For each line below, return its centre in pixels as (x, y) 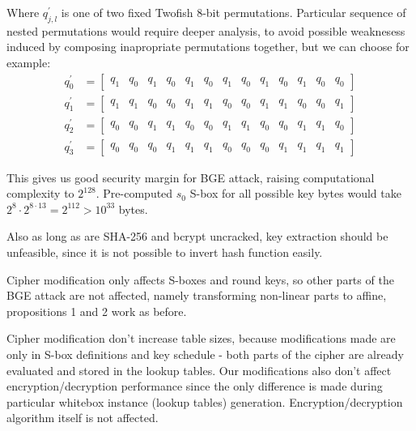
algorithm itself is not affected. (83, 418)
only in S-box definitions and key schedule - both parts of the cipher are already (205, 354)
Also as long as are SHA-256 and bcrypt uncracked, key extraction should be (197, 236)
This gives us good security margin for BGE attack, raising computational (191, 177)
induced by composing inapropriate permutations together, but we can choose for (208, 47)
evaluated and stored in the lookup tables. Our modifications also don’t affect (199, 370)
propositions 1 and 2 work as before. (97, 311)
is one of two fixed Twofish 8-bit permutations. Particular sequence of (233, 12)
